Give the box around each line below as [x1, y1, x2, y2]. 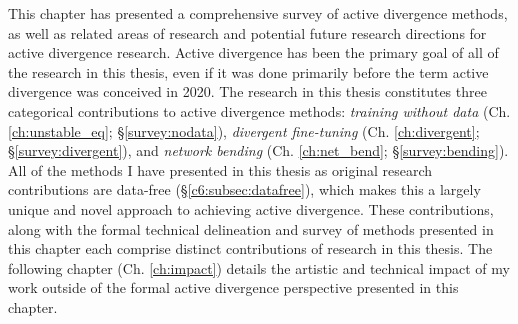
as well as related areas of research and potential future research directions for [8, 22, 487, 43]
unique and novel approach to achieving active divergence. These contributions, [8, 198, 494, 219]
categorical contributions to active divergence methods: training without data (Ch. [8, 100, 511, 121]
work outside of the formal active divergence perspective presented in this [8, 277, 459, 298]
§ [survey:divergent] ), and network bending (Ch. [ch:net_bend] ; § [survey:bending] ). [8, 140, 509, 161]
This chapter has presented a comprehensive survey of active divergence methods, [8, 3, 508, 23]
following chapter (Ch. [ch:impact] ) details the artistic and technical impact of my [8, 257, 510, 278]
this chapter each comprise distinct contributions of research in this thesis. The [8, 238, 493, 259]
